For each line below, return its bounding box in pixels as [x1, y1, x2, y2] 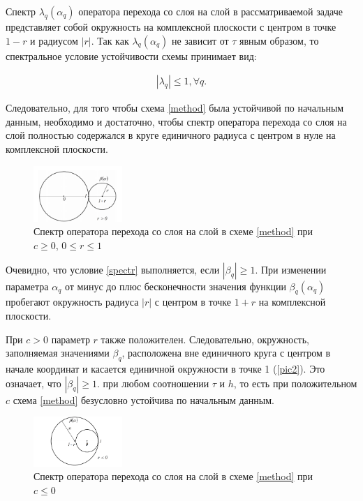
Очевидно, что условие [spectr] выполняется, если [6, 262, 220, 276]
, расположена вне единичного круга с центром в [121, 345, 331, 360]
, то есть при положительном [233, 375, 357, 390]
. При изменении [255, 262, 327, 276]
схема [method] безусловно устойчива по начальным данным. [13, 392, 274, 407]
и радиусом [30, 33, 78, 47]
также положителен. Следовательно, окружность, [101, 331, 309, 346]
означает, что [6, 375, 61, 390]
